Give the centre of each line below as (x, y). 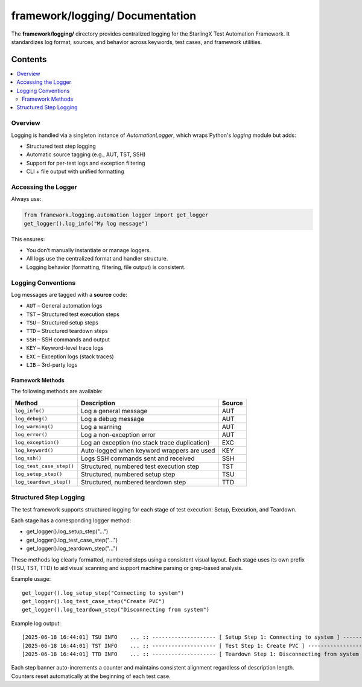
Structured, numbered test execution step (140, 466)
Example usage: (31, 579)
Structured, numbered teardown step (133, 482)
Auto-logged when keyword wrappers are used (148, 451)
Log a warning (101, 426)
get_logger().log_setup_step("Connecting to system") (103, 593)
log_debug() (31, 419)
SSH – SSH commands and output (68, 339)
